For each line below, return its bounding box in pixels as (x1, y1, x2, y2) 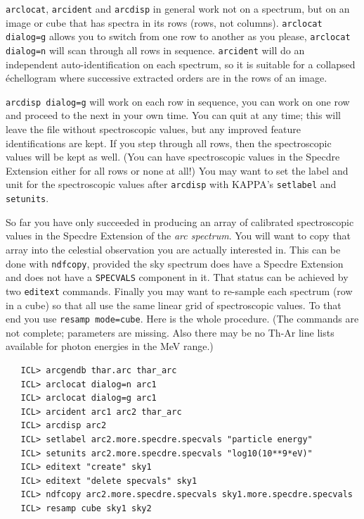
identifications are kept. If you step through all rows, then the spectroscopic (6, 135, 332, 150)
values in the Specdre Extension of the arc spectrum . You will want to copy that (6, 228, 351, 243)
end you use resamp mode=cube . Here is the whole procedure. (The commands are (6, 311, 359, 326)
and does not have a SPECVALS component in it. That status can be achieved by (6, 270, 349, 284)
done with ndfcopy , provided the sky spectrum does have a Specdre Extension (6, 256, 344, 270)
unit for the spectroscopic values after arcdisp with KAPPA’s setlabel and (6, 177, 337, 192)
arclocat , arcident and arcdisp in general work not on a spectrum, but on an (6, 1, 350, 15)
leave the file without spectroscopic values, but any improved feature (6, 122, 301, 137)
